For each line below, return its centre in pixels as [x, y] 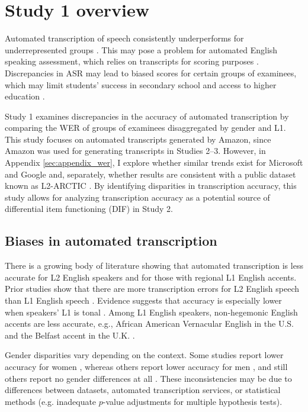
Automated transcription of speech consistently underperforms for [124, 38]
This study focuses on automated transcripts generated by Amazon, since [138, 139]
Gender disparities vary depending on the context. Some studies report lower [144, 355]
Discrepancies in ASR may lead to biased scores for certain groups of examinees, [151, 73]
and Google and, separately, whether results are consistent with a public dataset [150, 174]
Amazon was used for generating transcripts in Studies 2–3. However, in [135, 151]
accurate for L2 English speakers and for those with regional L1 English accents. [151, 277]
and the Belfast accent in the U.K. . [70, 335]
